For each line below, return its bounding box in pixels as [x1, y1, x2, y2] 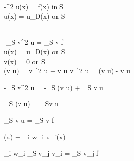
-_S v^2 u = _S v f [4, 37, 63, 47]
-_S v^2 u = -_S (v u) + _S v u [4, 82, 103, 92]
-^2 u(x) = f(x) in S [4, 1, 63, 11]
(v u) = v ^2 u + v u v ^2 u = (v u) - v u [4, 66, 130, 76]
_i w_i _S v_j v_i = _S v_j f [4, 148, 99, 158]
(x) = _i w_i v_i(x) [4, 131, 66, 141]
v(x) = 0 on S [4, 56, 45, 66]
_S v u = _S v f [4, 115, 54, 125]
